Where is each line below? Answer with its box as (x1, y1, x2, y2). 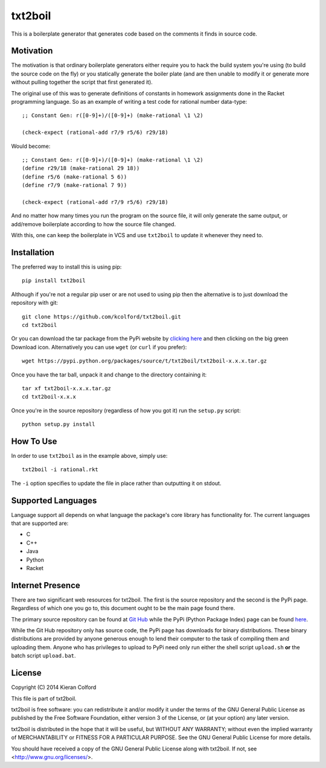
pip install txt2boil (22, 278, 86, 284)
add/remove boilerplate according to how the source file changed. (11, 220, 176, 227)
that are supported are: (11, 519, 69, 527)
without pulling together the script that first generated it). (11, 78, 153, 86)
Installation (11, 247, 54, 258)
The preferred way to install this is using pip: (11, 263, 122, 270)
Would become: (11, 142, 51, 150)
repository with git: (11, 299, 59, 306)
